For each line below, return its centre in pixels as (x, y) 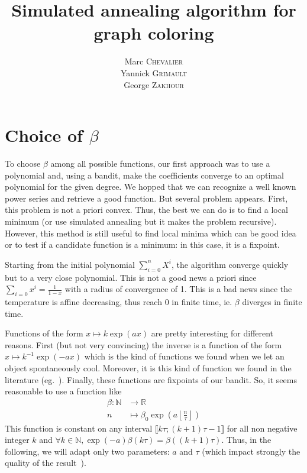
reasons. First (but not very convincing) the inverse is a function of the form (143, 344)
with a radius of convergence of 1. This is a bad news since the (178, 289)
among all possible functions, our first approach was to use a (160, 163)
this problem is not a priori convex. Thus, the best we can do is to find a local (146, 210)
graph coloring (154, 33)
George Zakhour (154, 84)
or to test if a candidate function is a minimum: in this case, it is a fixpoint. (142, 244)
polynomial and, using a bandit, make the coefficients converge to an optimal (144, 175)
